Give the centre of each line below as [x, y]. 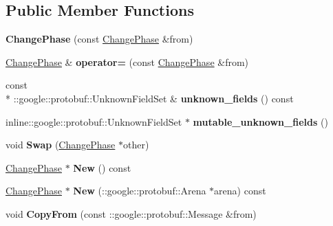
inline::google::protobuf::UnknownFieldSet [94, 121]
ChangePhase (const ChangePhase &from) [99, 39]
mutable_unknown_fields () [260, 121]
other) [136, 145]
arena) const [240, 191]
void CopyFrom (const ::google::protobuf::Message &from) [131, 213]
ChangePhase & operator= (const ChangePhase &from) [127, 61]
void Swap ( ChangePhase [61, 145]
